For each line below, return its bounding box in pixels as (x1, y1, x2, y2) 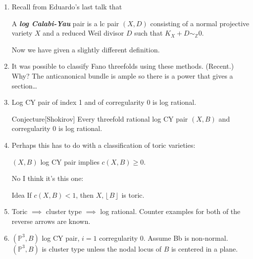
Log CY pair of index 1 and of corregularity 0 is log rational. (11, 97, 197, 107)
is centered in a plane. (171, 243, 238, 254)
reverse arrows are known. (11, 216, 91, 226)
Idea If (11, 189, 32, 200)
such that (134, 28, 163, 38)
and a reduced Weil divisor (43, 28, 124, 38)
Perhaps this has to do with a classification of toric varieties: (11, 139, 196, 150)
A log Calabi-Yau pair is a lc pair (11, 18, 119, 28)
